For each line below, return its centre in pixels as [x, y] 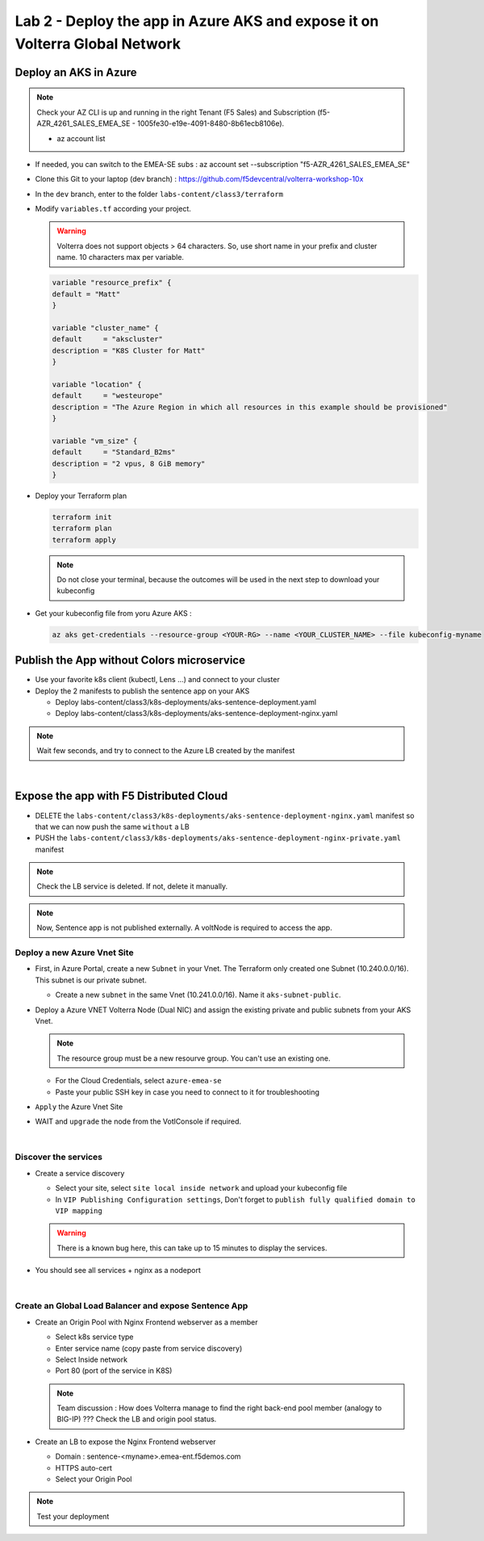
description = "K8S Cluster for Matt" [129, 350]
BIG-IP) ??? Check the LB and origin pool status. [137, 1419]
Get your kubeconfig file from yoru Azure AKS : [114, 613]
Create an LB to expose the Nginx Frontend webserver [126, 1442]
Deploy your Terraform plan [81, 496]
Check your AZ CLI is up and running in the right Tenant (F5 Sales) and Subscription [176, 112]
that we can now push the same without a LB [112, 827]
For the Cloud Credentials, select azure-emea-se [138, 1081]
